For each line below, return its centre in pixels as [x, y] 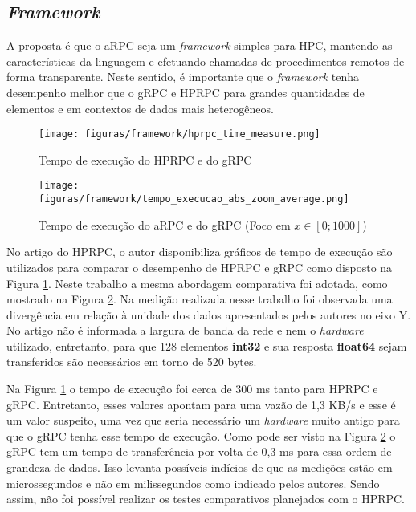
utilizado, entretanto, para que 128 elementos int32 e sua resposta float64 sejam [207, 345]
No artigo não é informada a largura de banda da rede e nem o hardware [185, 330]
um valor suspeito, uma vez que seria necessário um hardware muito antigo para [203, 420]
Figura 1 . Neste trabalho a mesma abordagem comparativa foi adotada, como [197, 283]
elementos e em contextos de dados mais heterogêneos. [140, 108]
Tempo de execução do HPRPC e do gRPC [145, 159]
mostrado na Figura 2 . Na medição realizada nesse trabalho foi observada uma [200, 299]
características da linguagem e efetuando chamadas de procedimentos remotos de [206, 61]
